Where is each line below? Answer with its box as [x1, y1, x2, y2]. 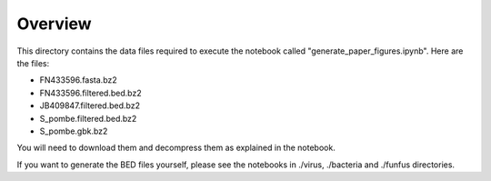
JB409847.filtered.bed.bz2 [39, 100, 141, 111]
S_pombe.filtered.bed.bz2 [39, 113, 137, 124]
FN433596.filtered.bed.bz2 [39, 87, 142, 98]
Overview [16, 14, 92, 34]
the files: [16, 57, 50, 68]
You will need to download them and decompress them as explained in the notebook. [16, 142, 336, 154]
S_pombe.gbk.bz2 [39, 126, 108, 136]
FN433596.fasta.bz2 [39, 75, 117, 85]
